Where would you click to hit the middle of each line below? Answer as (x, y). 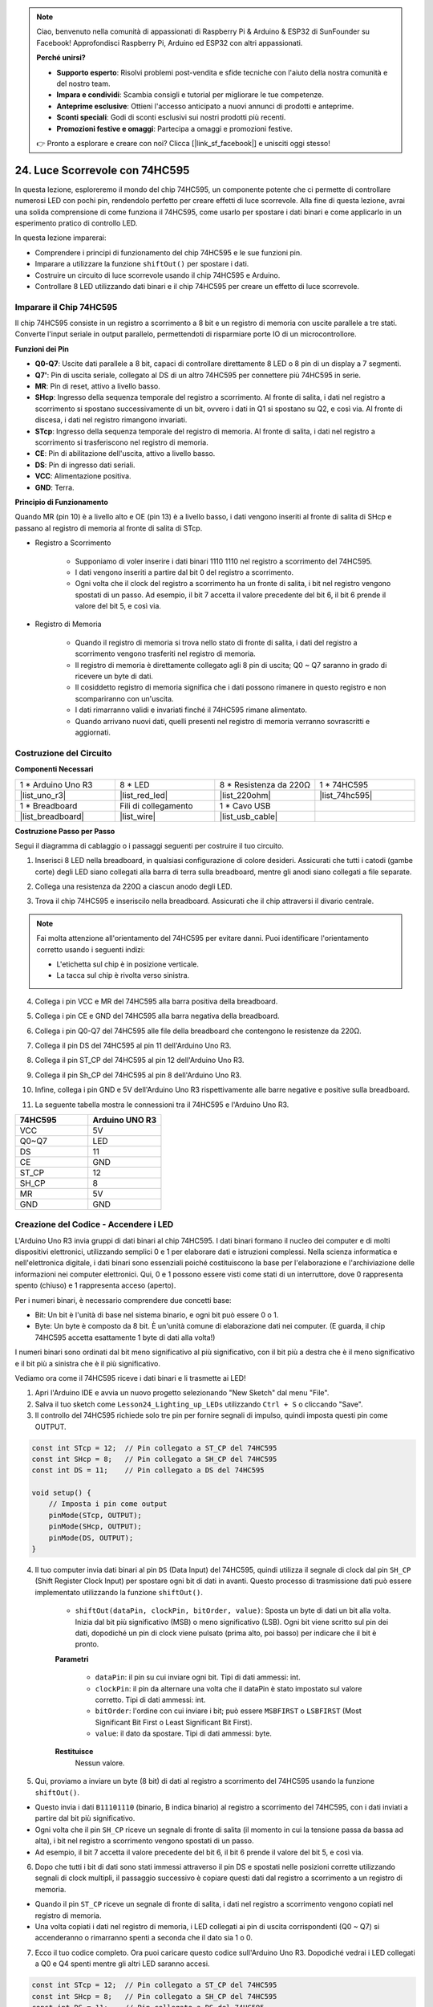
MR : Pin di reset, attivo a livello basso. (97, 386)
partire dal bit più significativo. (85, 1818)
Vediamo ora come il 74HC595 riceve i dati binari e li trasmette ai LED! (130, 1378)
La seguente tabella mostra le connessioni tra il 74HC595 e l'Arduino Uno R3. (162, 1105)
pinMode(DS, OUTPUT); (91, 1538)
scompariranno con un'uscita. (124, 698)
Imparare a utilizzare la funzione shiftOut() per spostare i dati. (142, 264)
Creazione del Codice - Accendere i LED (94, 1224)
